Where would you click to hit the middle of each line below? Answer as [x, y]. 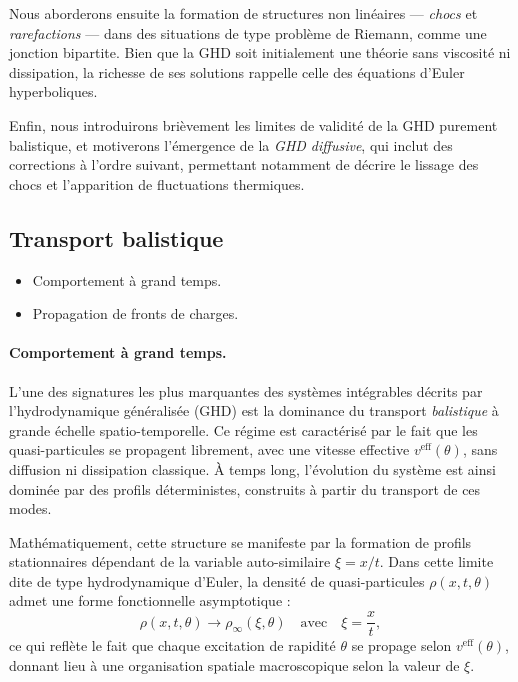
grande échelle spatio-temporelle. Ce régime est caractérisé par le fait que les [243, 429]
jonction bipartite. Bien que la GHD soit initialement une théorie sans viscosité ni [260, 52]
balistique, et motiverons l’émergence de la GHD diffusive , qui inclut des [231, 144]
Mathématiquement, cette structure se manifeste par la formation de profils [240, 541]
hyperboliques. [53, 91]
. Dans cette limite [436, 561]
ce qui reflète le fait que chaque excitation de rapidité [172, 645]
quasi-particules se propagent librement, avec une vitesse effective [209, 449]
